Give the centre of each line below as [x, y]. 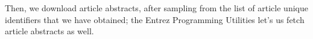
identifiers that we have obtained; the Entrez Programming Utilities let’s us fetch [155, 19]
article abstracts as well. [49, 31]
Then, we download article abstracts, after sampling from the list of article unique [156, 8]
